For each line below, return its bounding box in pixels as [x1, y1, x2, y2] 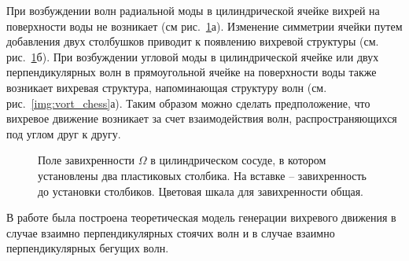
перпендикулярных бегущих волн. [6, 240, 169, 256]
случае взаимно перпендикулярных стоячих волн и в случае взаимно [6, 224, 335, 241]
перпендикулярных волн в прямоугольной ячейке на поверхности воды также [6, 64, 377, 80]
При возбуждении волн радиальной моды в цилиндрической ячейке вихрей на [6, 2, 380, 18]
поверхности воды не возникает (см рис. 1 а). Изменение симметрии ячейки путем [6, 17, 403, 34]
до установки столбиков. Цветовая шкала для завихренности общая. [38, 182, 364, 199]
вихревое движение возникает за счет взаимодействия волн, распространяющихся [6, 110, 397, 127]
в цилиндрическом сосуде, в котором [150, 152, 326, 168]
